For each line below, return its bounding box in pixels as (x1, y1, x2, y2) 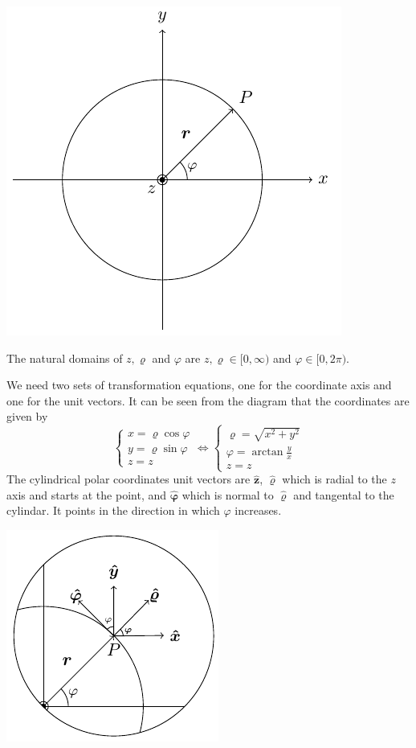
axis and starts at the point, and (6, 486, 167, 503)
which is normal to (181, 486, 274, 503)
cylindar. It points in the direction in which (6, 502, 220, 519)
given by (6, 408, 48, 425)
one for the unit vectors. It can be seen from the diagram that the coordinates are (6, 392, 410, 409)
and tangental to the (293, 486, 394, 503)
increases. (235, 502, 282, 519)
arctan (251, 446, 283, 458)
